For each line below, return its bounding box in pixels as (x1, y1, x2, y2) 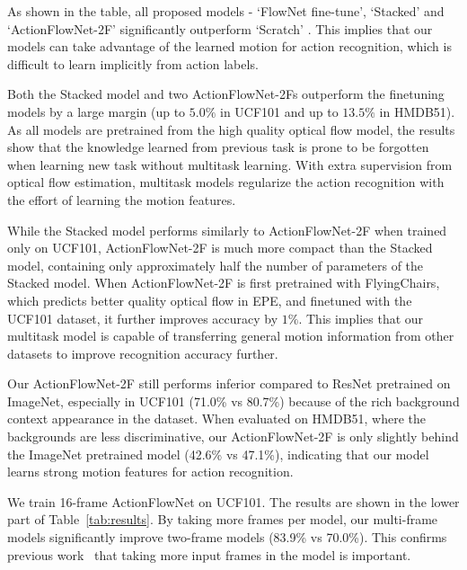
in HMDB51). (379, 102, 455, 120)
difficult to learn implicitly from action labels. (7, 54, 259, 73)
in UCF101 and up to (220, 102, 339, 120)
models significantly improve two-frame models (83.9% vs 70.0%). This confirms (7, 528, 447, 547)
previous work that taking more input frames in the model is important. (7, 545, 411, 564)
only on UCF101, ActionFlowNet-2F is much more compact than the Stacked (7, 238, 433, 257)
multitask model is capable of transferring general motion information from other (7, 326, 454, 345)
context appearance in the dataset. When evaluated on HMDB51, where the (7, 409, 427, 428)
